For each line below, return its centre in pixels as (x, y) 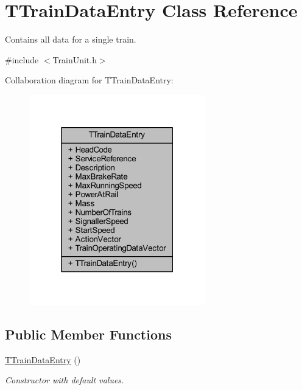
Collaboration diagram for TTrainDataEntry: (89, 80)
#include (22, 59)
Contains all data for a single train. (71, 39)
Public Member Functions (88, 334)
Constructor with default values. (65, 380)
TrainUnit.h (75, 59)
